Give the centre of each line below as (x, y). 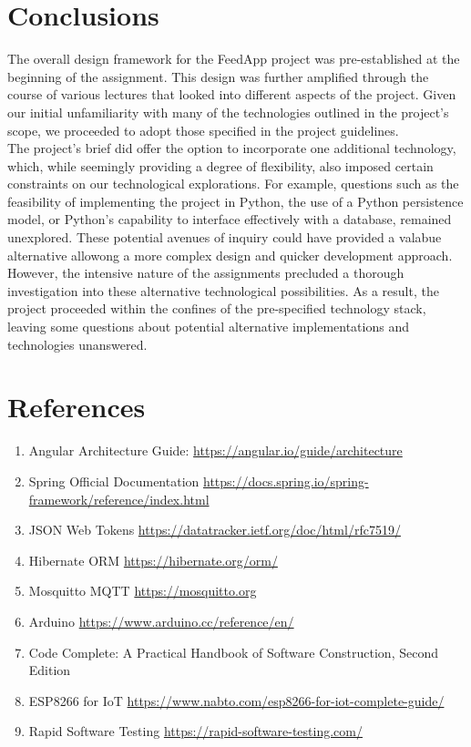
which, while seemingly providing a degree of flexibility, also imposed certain (220, 165)
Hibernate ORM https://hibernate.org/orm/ (153, 560)
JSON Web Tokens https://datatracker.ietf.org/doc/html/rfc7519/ (215, 530)
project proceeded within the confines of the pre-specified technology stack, (217, 308)
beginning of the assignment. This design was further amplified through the (218, 76)
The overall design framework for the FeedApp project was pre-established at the (234, 59)
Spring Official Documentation (114, 481)
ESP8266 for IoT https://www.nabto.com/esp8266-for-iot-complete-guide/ (236, 700)
